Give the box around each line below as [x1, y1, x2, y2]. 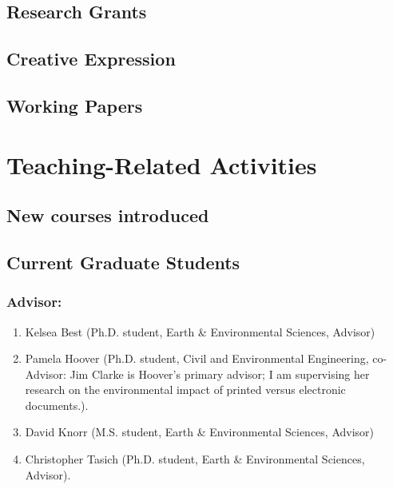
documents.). [25, 396, 89, 413]
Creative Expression [6, 46, 176, 71]
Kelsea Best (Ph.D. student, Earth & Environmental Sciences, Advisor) [25, 323, 375, 340]
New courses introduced [6, 203, 209, 228]
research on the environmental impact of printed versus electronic [25, 381, 346, 398]
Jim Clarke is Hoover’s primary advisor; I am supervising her [69, 365, 370, 382]
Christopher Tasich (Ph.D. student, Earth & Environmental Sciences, [25, 451, 365, 467]
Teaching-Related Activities [6, 148, 317, 181]
